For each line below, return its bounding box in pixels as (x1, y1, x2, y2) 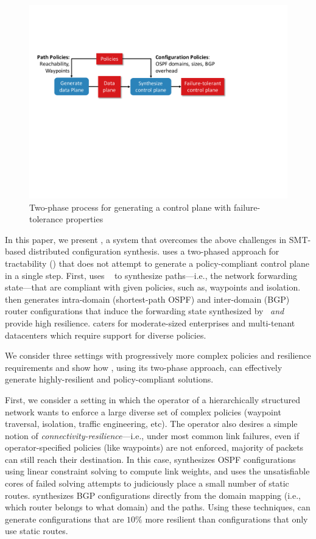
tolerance (29, 213, 63, 225)
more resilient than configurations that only (145, 512, 308, 525)
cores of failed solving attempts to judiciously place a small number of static (5, 477, 289, 490)
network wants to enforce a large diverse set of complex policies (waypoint (5, 405, 281, 418)
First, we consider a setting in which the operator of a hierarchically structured (5, 393, 300, 406)
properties (65, 213, 104, 225)
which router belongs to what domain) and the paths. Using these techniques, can (5, 501, 311, 513)
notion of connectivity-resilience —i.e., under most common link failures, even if (5, 429, 300, 442)
